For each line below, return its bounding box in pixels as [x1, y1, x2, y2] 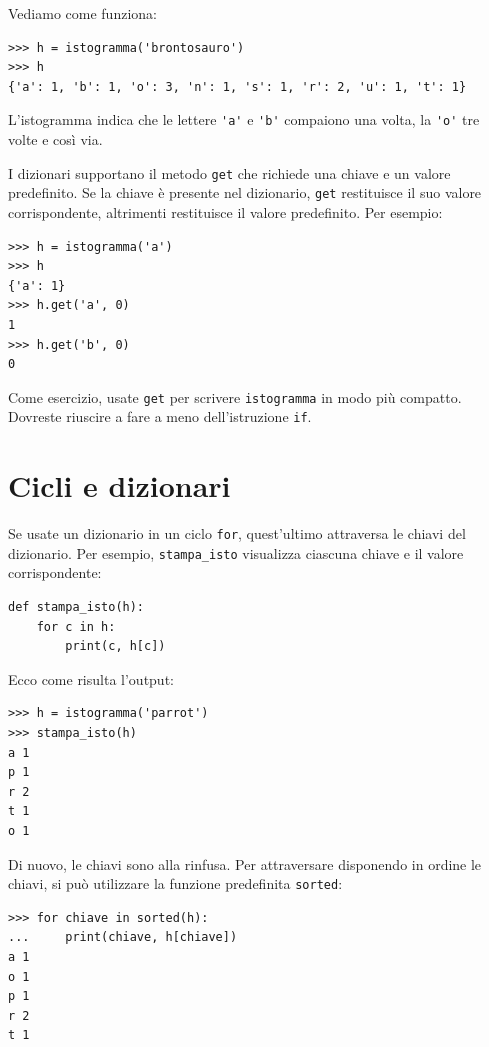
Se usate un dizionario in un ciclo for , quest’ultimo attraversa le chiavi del [8, 523, 466, 544]
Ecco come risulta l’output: [8, 668, 174, 689]
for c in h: [36, 619, 116, 634]
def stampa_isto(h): [8, 600, 145, 615]
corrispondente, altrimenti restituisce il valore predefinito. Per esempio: [8, 201, 443, 222]
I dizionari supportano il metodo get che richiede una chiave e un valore [8, 162, 451, 183]
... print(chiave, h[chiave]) [8, 930, 238, 945]
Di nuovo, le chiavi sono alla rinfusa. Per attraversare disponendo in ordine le [8, 853, 482, 874]
